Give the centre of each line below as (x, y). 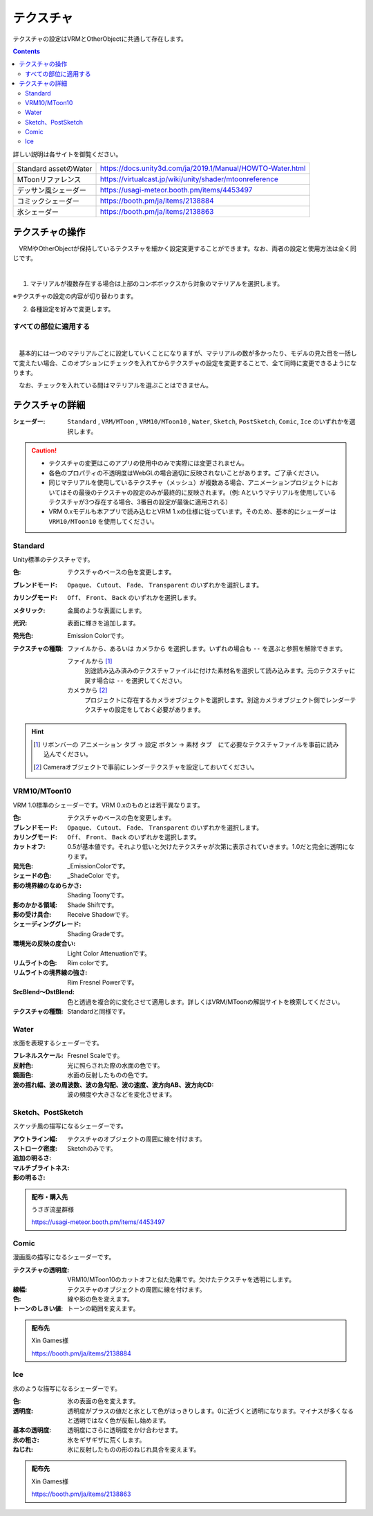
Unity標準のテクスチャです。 (53, 559)
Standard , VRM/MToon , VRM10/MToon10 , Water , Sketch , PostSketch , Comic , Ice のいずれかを (208, 421)
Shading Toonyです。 (97, 895)
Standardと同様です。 (98, 1011)
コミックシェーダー (48, 201)
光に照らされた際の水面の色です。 (115, 1065)
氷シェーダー (38, 212)
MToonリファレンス (49, 180)
